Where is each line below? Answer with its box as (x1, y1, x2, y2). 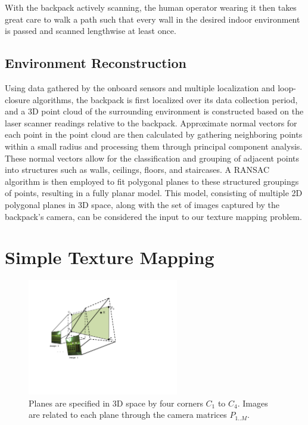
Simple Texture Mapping (5, 245, 214, 269)
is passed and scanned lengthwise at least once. (5, 24, 176, 37)
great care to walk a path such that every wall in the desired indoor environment (5, 13, 300, 25)
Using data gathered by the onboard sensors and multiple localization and (5, 81, 275, 94)
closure (5, 93, 30, 106)
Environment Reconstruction (5, 54, 186, 72)
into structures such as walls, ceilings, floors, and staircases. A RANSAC (5, 163, 270, 176)
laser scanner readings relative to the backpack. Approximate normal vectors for (5, 116, 297, 129)
